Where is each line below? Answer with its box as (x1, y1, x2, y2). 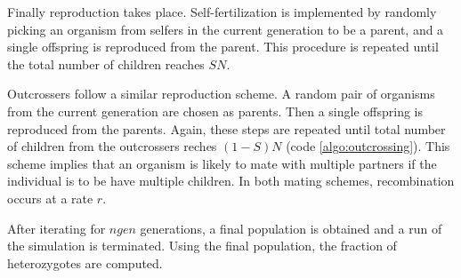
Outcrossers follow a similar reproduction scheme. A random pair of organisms (7, 84, 435, 103)
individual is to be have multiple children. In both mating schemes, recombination (7, 171, 455, 190)
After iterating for (7, 218, 106, 237)
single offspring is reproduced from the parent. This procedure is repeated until (7, 37, 439, 56)
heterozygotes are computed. (7, 253, 163, 272)
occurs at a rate (7, 188, 93, 207)
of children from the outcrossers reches (7, 137, 217, 155)
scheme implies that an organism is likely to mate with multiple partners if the (7, 154, 437, 172)
